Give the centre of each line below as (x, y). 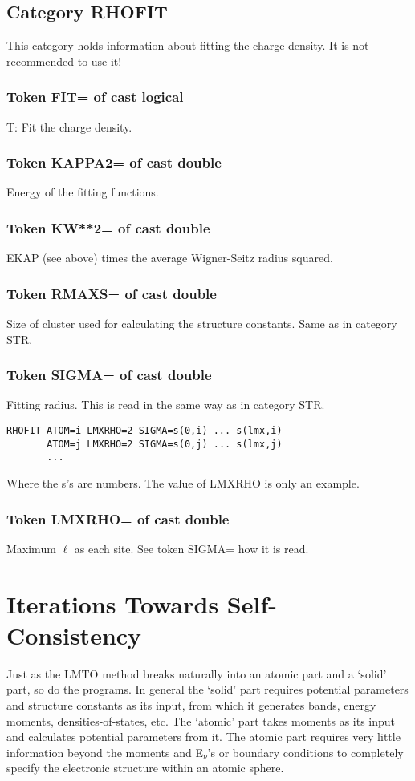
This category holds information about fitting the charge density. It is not (188, 45)
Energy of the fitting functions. (83, 192)
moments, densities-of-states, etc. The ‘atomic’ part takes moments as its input (201, 720)
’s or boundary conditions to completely (305, 752)
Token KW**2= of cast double (108, 227)
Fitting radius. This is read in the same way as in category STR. (166, 405)
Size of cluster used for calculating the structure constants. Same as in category (202, 324)
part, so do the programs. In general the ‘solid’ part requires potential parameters (207, 689)
